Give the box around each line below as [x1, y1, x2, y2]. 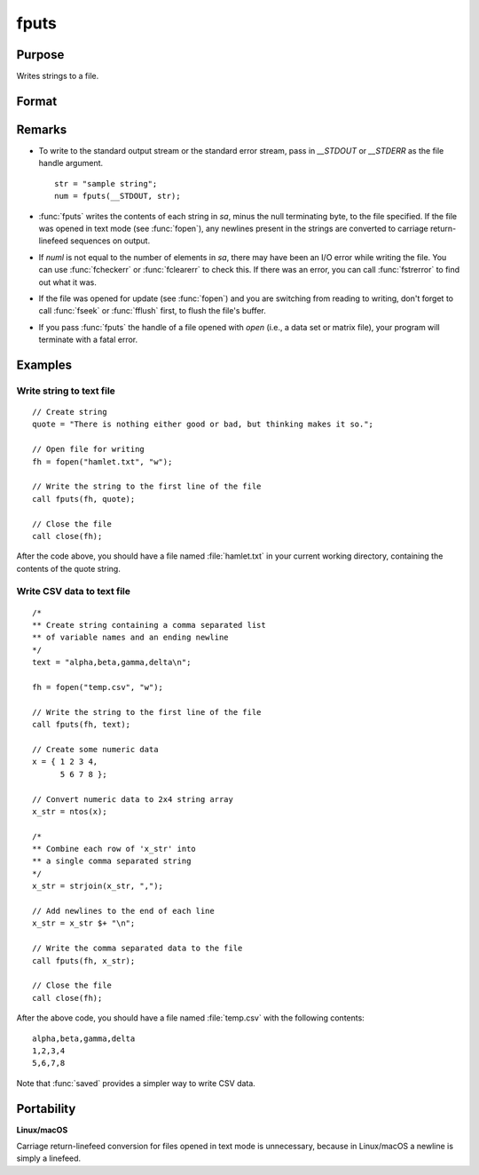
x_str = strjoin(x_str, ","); [32, 881, 164, 892]
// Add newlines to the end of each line [32, 906, 215, 917]
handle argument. [38, 158, 104, 169]
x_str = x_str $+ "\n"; [32, 918, 136, 928]
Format [16, 93, 58, 108]
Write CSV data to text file [16, 585, 131, 598]
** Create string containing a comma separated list [32, 620, 266, 631]
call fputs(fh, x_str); [32, 956, 136, 965]
